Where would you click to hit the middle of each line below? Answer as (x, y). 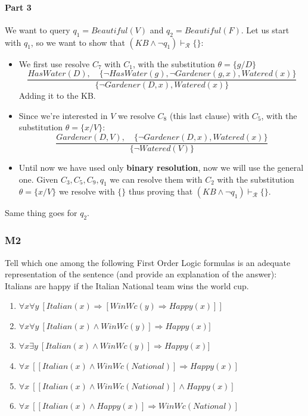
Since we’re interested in (63, 115)
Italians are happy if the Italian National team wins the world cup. (127, 285)
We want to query (38, 29)
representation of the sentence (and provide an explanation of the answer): (141, 274)
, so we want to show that (78, 42)
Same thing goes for (41, 213)
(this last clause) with (209, 115)
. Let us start (265, 29)
